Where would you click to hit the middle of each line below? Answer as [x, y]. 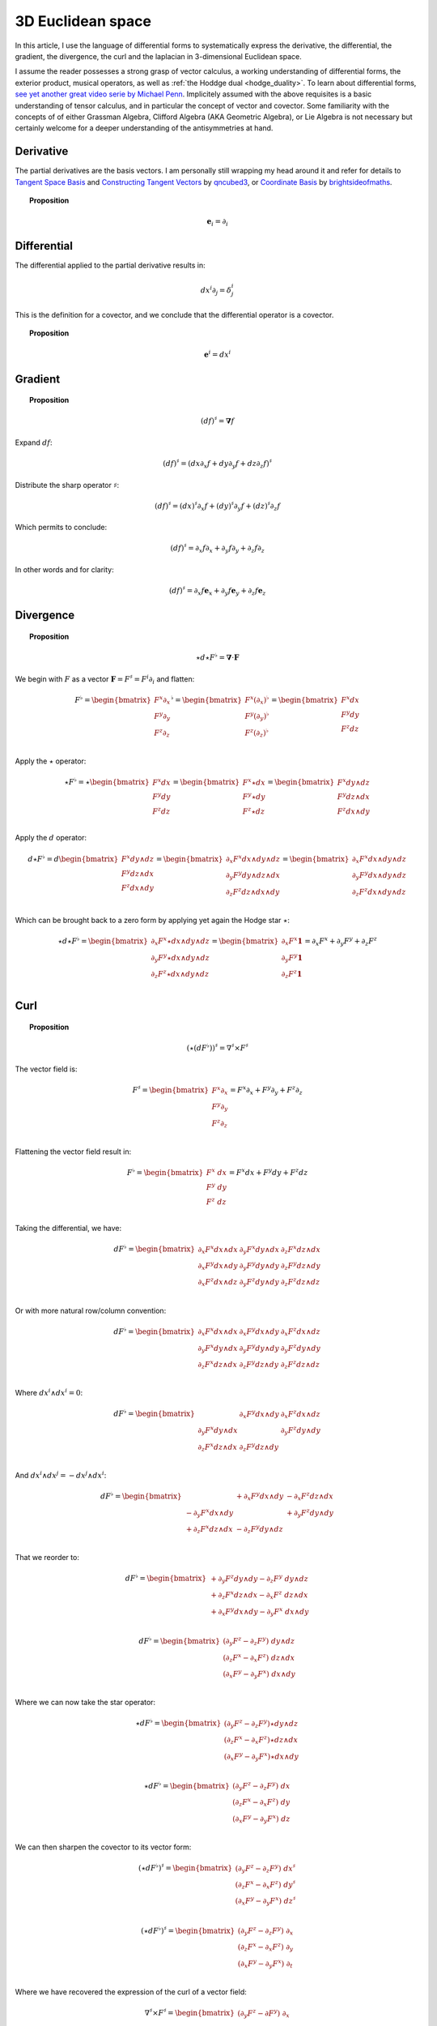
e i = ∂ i [217, 222]
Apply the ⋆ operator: [51, 761]
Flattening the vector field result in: [73, 1152]
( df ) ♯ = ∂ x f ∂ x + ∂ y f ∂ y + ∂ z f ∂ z [218, 549]
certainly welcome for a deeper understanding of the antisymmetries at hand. [144, 128]
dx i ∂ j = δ [216, 290]
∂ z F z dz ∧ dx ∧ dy [252, 892]
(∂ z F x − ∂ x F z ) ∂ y [265, 1947]
